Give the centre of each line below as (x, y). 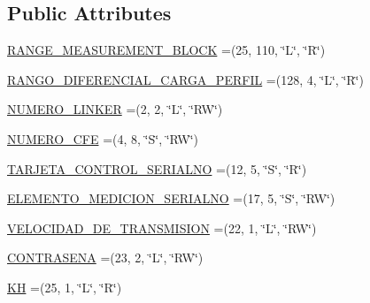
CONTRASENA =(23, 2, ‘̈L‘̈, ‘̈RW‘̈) (105, 258)
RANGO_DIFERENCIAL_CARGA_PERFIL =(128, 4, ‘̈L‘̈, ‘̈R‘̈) (185, 79)
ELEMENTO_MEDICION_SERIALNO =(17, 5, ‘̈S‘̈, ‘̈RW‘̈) (171, 198)
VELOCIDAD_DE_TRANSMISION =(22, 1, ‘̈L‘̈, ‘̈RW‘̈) (162, 227)
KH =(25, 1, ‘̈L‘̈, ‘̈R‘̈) (65, 287)
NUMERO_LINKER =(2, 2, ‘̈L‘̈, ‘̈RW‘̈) (115, 109)
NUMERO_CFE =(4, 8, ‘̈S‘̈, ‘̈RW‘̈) (103, 138)
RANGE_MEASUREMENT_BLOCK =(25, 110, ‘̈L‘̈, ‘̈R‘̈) (166, 50)
